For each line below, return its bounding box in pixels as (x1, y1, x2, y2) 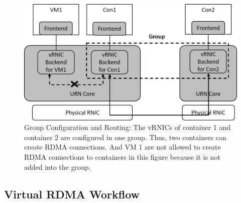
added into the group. (24, 161, 91, 172)
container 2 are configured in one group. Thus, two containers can (24, 131, 226, 142)
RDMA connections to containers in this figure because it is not (24, 152, 220, 162)
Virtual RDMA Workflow (4, 186, 140, 201)
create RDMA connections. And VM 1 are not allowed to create (24, 142, 221, 152)
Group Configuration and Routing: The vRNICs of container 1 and (24, 122, 231, 132)
